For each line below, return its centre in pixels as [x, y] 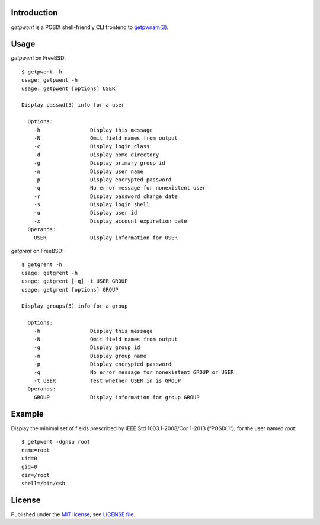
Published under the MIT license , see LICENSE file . [73, 514]
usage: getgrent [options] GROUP [70, 289]
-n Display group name [90, 356]
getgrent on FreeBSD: [37, 251]
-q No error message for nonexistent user [120, 188]
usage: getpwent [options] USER [68, 88]
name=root [36, 450]
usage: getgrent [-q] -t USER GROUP [75, 281]
